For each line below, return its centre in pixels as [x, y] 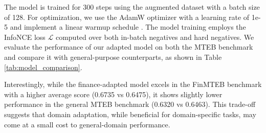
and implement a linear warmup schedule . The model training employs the [128, 27]
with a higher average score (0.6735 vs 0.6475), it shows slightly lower [113, 94]
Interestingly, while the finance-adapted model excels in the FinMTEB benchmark [133, 84]
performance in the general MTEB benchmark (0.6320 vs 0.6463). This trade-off [130, 104]
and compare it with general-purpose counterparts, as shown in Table [113, 57]
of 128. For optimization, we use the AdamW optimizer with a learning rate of [127, 17]
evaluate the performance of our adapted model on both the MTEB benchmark [129, 47]
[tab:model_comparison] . [43, 67]
